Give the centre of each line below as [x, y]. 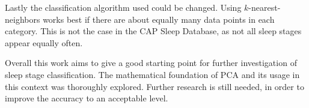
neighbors [23, 19]
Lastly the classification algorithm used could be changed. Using [123, 7]
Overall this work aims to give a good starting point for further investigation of [151, 63]
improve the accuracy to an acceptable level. [87, 98]
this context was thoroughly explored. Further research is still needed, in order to [154, 86]
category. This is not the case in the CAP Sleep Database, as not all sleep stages [153, 31]
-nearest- [265, 7]
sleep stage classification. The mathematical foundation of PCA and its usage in [152, 74]
